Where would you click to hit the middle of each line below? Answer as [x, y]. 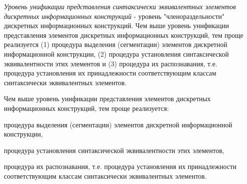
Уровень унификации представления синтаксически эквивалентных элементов [120, 6]
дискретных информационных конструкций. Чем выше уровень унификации [116, 25]
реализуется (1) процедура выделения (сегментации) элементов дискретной [116, 44]
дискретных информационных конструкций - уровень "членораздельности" [114, 16]
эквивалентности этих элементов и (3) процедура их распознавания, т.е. [111, 63]
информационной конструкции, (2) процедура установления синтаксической [116, 54]
